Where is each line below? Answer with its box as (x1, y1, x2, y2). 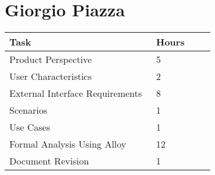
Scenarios (9, 103, 48, 117)
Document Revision (9, 154, 89, 168)
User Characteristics (9, 69, 92, 83)
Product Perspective (9, 52, 92, 66)
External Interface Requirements (9, 86, 142, 100)
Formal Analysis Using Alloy (9, 137, 126, 151)
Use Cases (9, 120, 51, 134)
